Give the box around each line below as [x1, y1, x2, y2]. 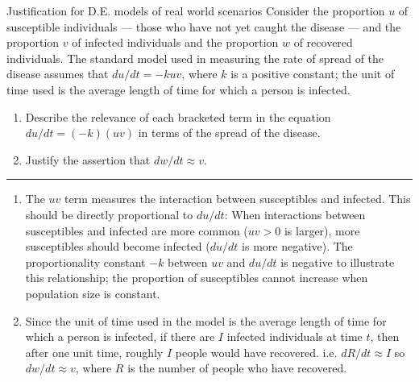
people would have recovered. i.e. [175, 343, 338, 360]
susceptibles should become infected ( [25, 238, 210, 255]
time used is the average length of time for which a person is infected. [6, 81, 351, 98]
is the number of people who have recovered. [127, 359, 347, 376]
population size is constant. [25, 284, 160, 301]
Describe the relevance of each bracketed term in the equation [25, 108, 331, 125]
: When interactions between [224, 206, 366, 222]
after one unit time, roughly [25, 343, 164, 360]
